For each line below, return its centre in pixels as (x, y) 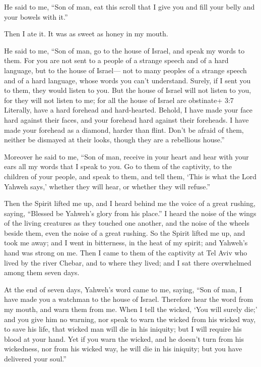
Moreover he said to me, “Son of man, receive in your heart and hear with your (126, 156)
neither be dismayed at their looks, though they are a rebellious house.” (114, 140)
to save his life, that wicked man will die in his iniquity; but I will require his (123, 329)
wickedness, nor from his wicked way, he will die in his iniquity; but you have (123, 349)
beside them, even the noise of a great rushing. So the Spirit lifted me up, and (125, 232)
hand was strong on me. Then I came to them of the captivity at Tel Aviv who (126, 253)
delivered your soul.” (35, 358)
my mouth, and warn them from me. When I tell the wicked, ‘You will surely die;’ (131, 309)
